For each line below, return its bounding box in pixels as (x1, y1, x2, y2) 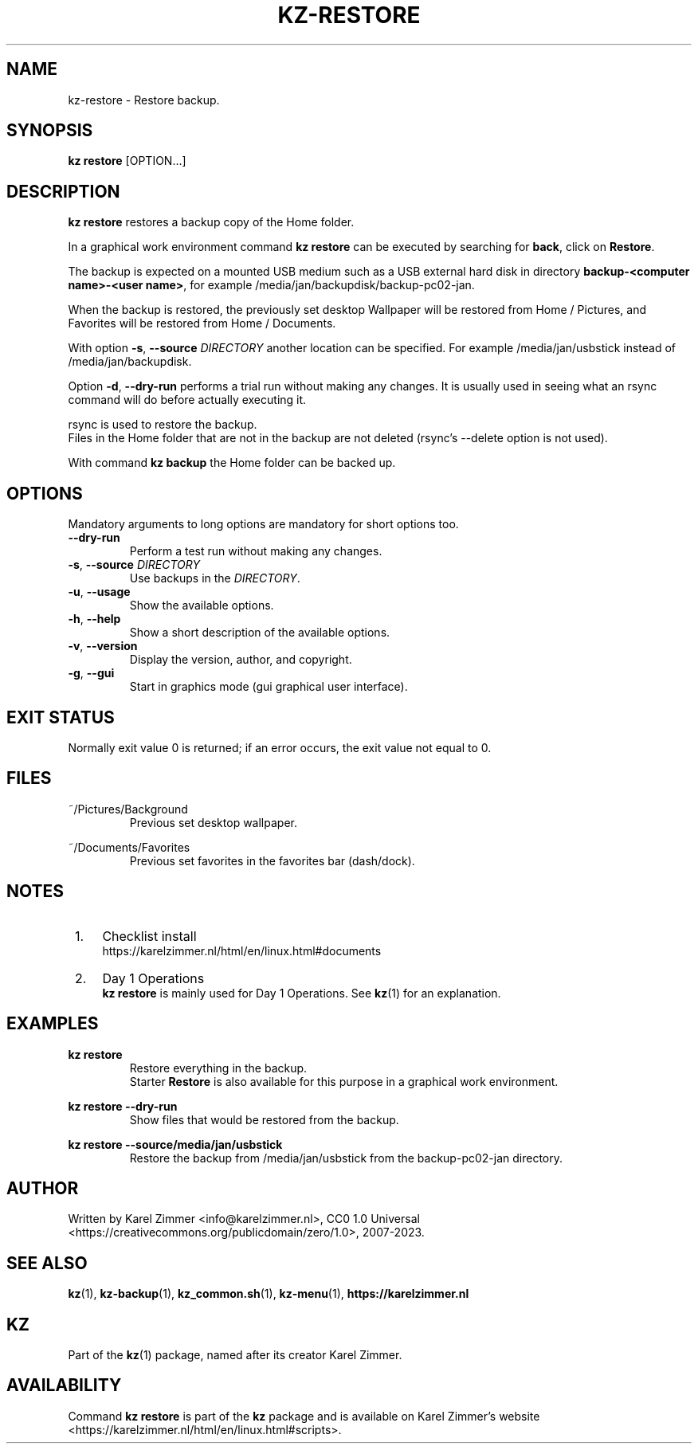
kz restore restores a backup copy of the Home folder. (68, 215, 355, 229)
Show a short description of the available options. (129, 625, 390, 640)
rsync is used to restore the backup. (68, 417, 257, 432)
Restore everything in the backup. (129, 1060, 308, 1075)
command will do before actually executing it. (68, 393, 307, 407)
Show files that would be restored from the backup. (129, 1112, 399, 1127)
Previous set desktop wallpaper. (129, 815, 297, 829)
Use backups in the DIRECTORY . (129, 571, 300, 586)
